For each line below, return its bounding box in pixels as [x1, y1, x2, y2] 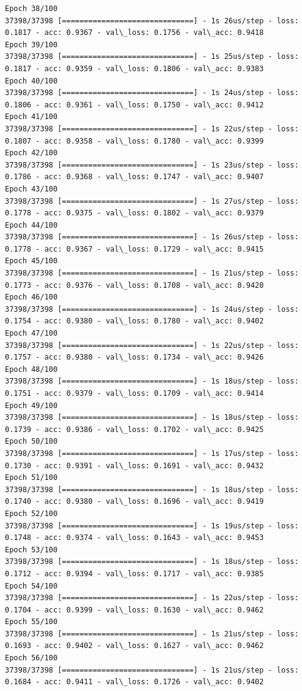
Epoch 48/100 [5, 365, 58, 374]
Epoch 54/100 [5, 581, 58, 590]
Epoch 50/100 [5, 437, 58, 446]
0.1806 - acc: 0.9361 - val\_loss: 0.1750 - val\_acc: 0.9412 [5, 100, 264, 109]
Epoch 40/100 [5, 76, 58, 85]
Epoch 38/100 [5, 4, 58, 13]
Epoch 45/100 [5, 257, 58, 266]
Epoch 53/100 [5, 545, 58, 554]
